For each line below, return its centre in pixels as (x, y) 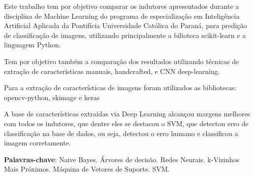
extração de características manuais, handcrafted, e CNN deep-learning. (112, 71)
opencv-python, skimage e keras (52, 97)
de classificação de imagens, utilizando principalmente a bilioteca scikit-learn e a (125, 35)
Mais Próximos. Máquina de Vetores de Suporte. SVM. (87, 169)
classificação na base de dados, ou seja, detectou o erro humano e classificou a (121, 133)
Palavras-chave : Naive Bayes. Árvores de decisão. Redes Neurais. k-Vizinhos (122, 159)
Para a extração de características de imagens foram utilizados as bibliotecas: (120, 88)
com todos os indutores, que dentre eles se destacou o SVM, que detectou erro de (126, 123)
